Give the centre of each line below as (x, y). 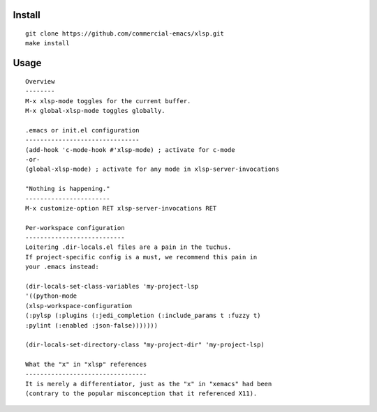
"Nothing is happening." (68, 189)
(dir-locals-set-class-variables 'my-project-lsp (112, 287)
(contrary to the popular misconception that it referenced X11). (141, 394)
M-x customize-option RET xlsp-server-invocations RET (121, 208)
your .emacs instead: (62, 267)
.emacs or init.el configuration (82, 130)
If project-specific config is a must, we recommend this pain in (141, 257)
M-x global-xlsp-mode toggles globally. (95, 110)
